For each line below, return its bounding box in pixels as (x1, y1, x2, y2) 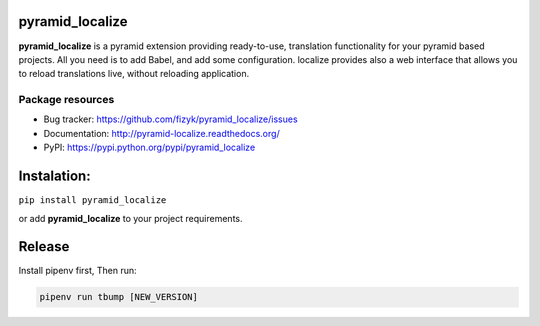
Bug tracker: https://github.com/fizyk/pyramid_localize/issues (43, 113, 299, 125)
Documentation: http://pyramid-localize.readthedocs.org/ (43, 127, 280, 139)
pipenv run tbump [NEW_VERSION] (39, 291, 199, 303)
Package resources (18, 93, 115, 107)
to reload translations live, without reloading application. (18, 68, 250, 80)
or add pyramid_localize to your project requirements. (18, 212, 243, 224)
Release (18, 238, 70, 255)
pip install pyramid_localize (18, 195, 167, 206)
